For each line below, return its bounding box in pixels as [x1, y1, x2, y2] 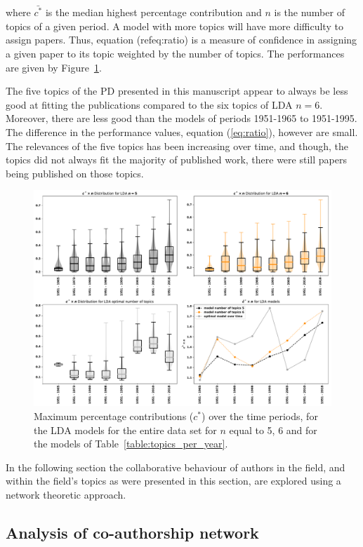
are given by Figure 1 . [6, 60, 102, 74]
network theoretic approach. [6, 487, 126, 502]
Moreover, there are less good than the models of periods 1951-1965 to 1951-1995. [6, 111, 357, 126]
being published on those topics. [6, 166, 144, 180]
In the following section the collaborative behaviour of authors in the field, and [6, 459, 345, 474]
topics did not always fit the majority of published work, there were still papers [6, 152, 347, 167]
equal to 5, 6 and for [229, 422, 317, 437]
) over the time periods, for [202, 409, 318, 424]
